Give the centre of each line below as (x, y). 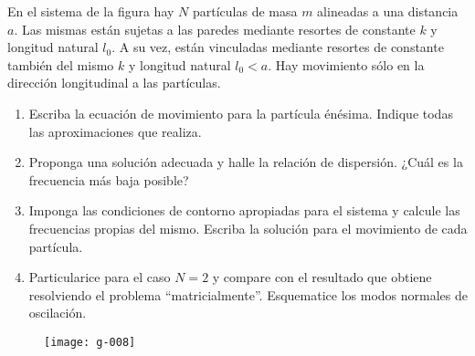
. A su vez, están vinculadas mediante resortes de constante (278, 47)
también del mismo (61, 64)
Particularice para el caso (100, 277)
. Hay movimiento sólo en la (346, 64)
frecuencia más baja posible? (109, 179)
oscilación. (58, 313)
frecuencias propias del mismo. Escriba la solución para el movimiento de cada (248, 228)
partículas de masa (245, 11)
